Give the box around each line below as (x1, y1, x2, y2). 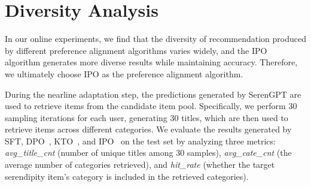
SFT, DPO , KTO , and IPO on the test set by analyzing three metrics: (5, 134, 276, 147)
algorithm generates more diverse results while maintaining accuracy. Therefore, (5, 56, 298, 68)
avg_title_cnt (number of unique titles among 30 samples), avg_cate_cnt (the (5, 146, 292, 159)
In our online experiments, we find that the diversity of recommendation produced (5, 32, 306, 45)
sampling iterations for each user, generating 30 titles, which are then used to (5, 111, 288, 123)
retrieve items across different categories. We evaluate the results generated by (5, 123, 292, 135)
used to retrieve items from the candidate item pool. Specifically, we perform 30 (5, 99, 297, 112)
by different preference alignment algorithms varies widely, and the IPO (5, 44, 267, 56)
